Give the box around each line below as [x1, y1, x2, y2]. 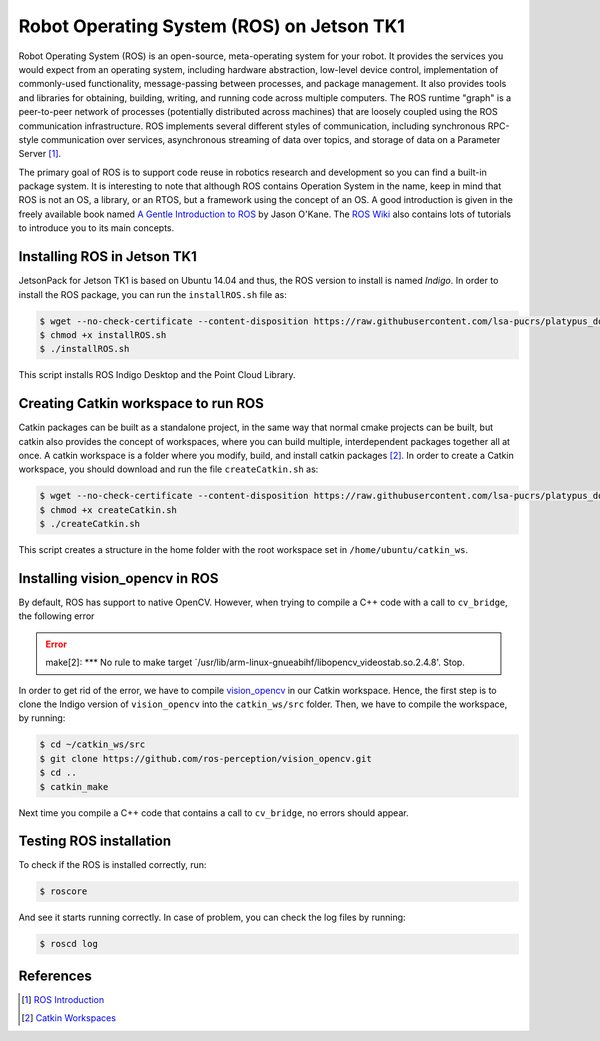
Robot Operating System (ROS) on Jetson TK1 [18, 15, 405, 37]
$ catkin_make [39, 781, 109, 792]
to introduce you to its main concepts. [18, 222, 175, 234]
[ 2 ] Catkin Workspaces [21, 1012, 117, 1024]
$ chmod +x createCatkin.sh [39, 504, 177, 515]
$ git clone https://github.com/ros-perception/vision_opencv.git [39, 753, 372, 764]
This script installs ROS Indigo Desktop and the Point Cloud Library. [18, 369, 296, 381]
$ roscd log [39, 938, 99, 950]
